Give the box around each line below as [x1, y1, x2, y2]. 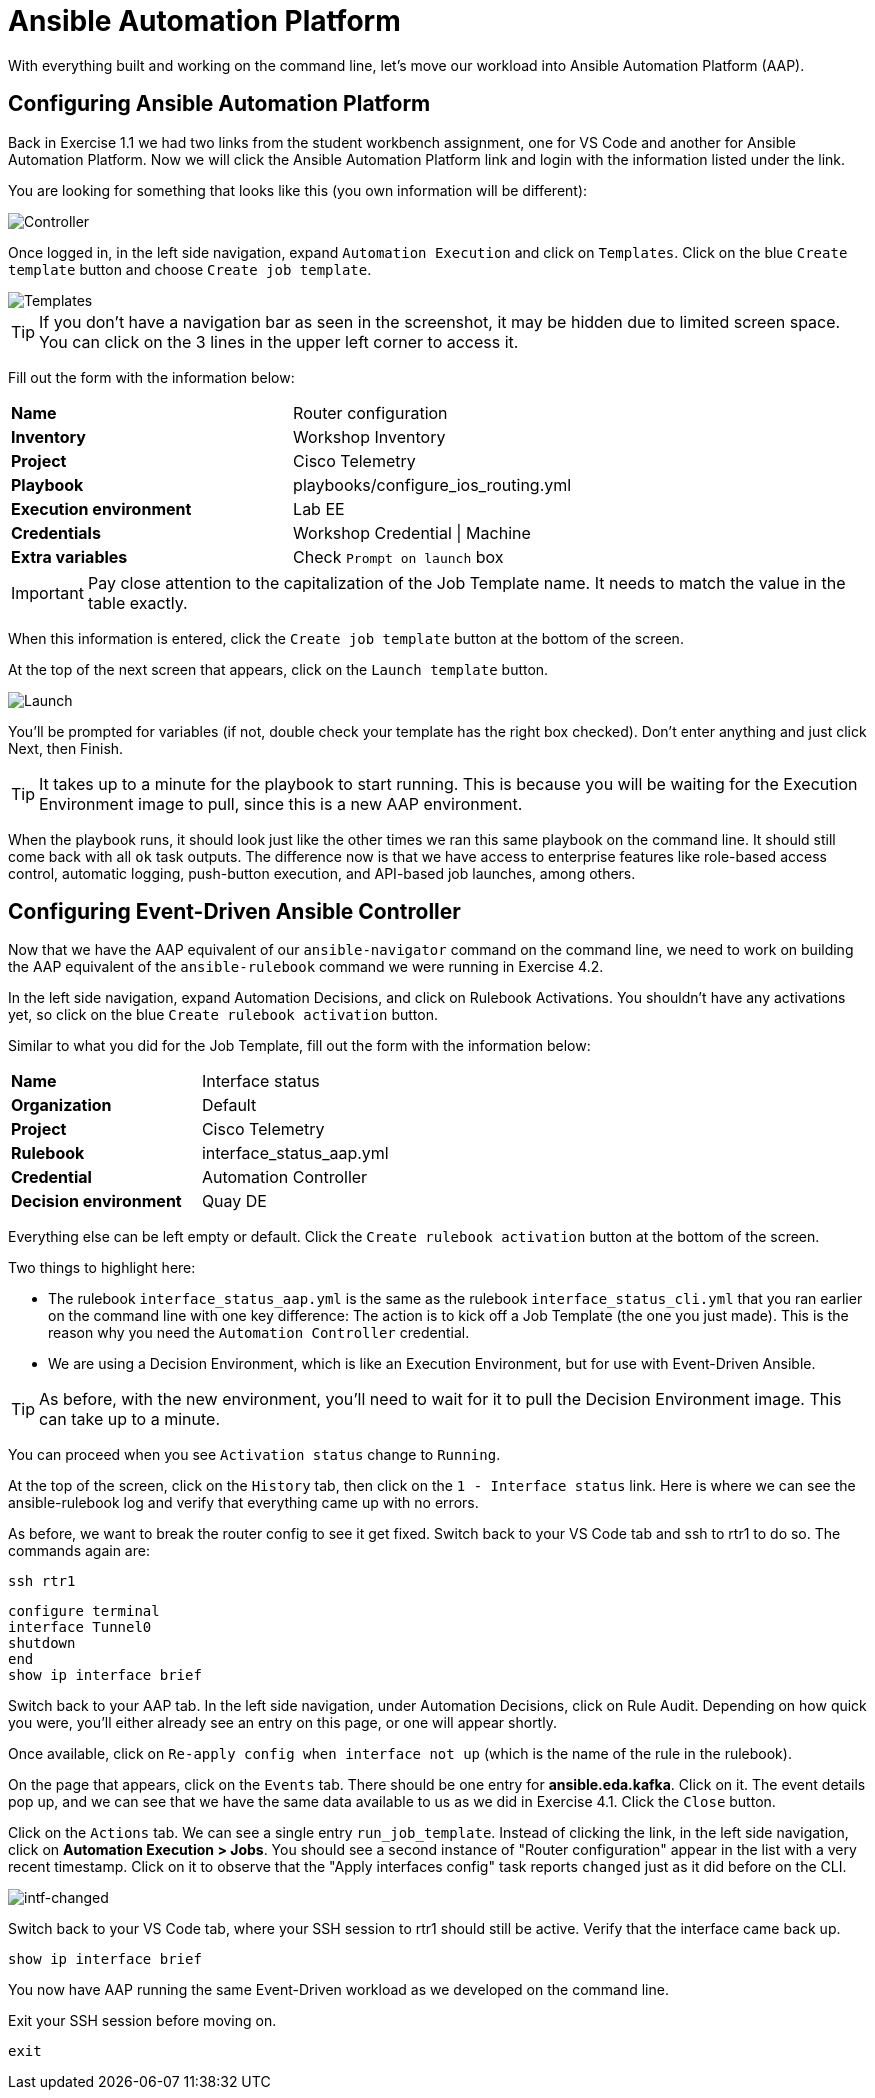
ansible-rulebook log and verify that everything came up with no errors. [8, 1494, 479, 1512]
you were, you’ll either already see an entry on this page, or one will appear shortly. [8, 1714, 557, 1732]
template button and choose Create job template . [8, 260, 372, 278]
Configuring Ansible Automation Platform [8, 91, 431, 117]
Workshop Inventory [293, 426, 446, 447]
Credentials [11, 522, 101, 543]
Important [11, 582, 84, 603]
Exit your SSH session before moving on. [8, 2012, 277, 2030]
